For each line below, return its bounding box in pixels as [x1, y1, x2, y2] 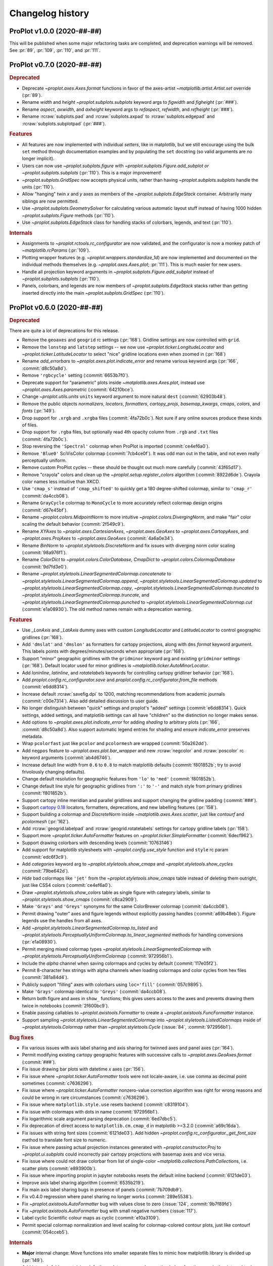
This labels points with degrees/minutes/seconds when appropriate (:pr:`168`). [22, 648, 186, 654]
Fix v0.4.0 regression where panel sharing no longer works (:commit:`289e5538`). [22, 1194, 193, 1200]
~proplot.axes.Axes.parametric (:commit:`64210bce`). [22, 386, 134, 392]
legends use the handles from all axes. [22, 918, 103, 924]
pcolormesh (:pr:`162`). [22, 818, 70, 824]
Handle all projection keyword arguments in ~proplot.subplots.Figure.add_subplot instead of [22, 268, 214, 274]
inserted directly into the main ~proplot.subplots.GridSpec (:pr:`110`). [22, 290, 165, 296]
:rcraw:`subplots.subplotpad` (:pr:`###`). [22, 121, 106, 127]
